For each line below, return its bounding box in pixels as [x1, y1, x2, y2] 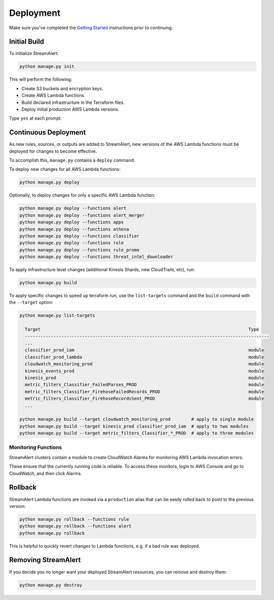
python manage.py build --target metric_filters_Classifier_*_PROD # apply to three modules [19, 430, 254, 436]
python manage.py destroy [19, 582, 82, 588]
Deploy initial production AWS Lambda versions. [21, 106, 119, 112]
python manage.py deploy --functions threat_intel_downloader [19, 254, 173, 259]
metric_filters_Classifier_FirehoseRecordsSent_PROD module [25, 396, 264, 401]
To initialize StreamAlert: [9, 50, 59, 56]
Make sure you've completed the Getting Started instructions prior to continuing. [9, 25, 173, 31]
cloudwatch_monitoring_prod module [25, 361, 264, 367]
